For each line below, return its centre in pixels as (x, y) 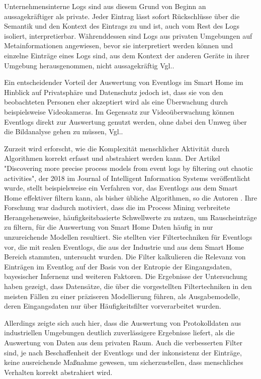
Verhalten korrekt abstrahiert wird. (58, 372)
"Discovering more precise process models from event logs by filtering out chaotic (128, 168)
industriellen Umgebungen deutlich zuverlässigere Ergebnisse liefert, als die (119, 333)
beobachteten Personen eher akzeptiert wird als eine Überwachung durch (116, 102)
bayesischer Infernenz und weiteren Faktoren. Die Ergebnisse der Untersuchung (126, 276)
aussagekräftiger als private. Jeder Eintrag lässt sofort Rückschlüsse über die (122, 16)
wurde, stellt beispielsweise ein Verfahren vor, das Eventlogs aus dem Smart (121, 188)
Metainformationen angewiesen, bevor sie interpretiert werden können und (119, 45)
